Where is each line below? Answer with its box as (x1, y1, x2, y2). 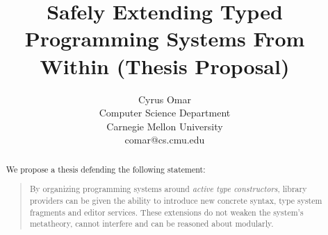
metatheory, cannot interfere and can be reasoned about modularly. (29, 218, 274, 229)
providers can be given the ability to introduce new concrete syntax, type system (29, 194, 322, 206)
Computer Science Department (99, 105, 231, 120)
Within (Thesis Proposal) (40, 51, 290, 80)
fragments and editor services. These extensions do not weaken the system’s (29, 206, 304, 218)
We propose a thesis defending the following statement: (6, 163, 206, 175)
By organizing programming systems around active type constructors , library (29, 183, 307, 195)
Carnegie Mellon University (106, 119, 223, 133)
